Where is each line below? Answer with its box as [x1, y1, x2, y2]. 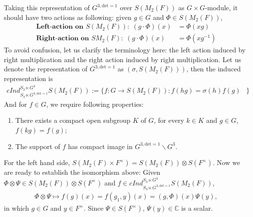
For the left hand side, [4, 157, 70, 167]
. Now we [213, 157, 240, 167]
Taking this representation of [4, 2, 90, 12]
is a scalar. [181, 203, 213, 213]
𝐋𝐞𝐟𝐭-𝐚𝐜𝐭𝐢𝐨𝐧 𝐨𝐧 [36, 23, 84, 31]
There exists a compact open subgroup [15, 115, 131, 125]
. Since [84, 203, 103, 213]
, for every [153, 115, 185, 125]
